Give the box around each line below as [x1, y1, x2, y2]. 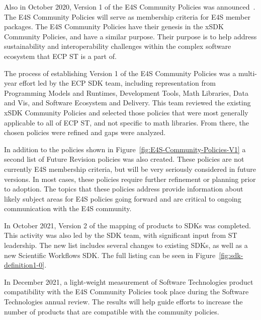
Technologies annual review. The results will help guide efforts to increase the [4, 296, 243, 307]
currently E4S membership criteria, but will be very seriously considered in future [4, 163, 256, 174]
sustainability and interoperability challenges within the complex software [4, 41, 231, 51]
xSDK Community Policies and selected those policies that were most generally [4, 107, 248, 117]
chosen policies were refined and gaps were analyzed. [4, 127, 166, 138]
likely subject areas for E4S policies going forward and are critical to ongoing [4, 193, 241, 204]
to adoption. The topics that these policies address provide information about [4, 183, 243, 194]
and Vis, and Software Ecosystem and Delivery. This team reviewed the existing [4, 97, 251, 108]
